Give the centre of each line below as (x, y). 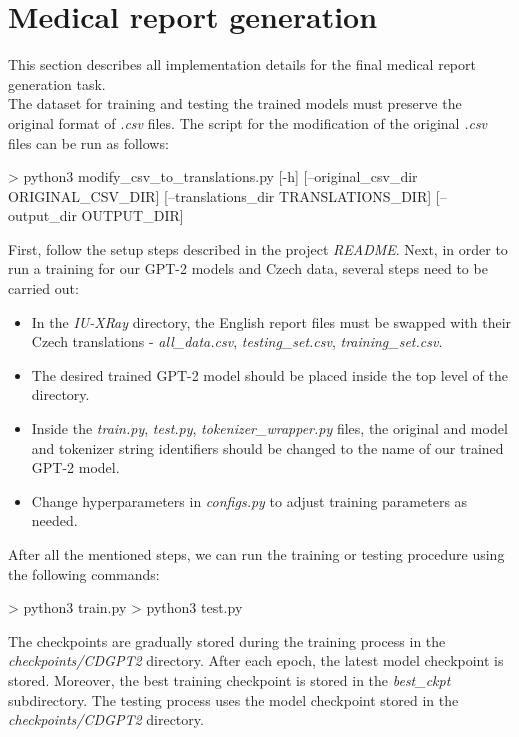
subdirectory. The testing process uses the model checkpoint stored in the (233, 699)
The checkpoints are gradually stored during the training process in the (227, 640)
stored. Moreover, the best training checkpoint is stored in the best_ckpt (229, 679)
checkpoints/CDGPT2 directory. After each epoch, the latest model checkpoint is (256, 660)
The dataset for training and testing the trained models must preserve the (235, 103)
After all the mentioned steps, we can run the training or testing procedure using (256, 554)
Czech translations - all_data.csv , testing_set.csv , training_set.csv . (237, 341)
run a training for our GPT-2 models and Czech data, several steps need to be (248, 268)
